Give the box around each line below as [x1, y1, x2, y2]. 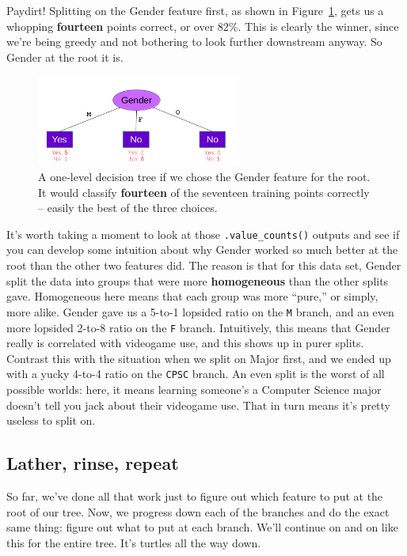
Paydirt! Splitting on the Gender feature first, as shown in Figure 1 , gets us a [6, 2, 384, 18]
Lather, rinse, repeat [6, 451, 179, 475]
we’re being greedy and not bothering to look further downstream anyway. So [6, 33, 382, 50]
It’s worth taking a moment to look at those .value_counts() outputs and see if [6, 225, 400, 242]
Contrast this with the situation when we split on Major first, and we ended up [6, 350, 391, 366]
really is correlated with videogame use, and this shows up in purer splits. [6, 335, 364, 351]
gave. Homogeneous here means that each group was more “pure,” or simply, [6, 288, 378, 304]
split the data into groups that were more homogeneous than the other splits [6, 272, 389, 289]
